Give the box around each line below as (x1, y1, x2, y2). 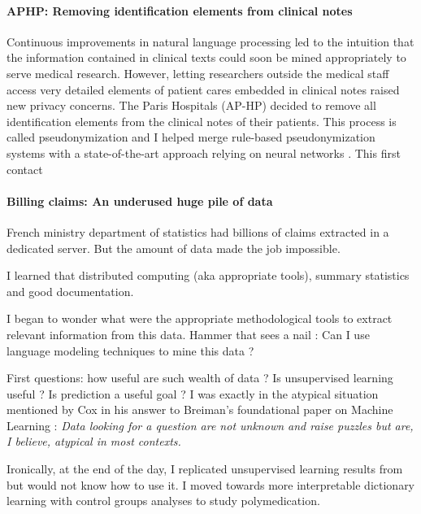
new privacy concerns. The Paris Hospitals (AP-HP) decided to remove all (7, 97, 376, 114)
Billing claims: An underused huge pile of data (7, 192, 273, 209)
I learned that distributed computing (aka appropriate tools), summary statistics (7, 267, 410, 284)
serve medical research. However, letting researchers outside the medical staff (7, 64, 389, 81)
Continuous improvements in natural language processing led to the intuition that (7, 33, 414, 50)
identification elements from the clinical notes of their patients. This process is (7, 112, 397, 129)
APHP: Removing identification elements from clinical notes (7, 2, 353, 19)
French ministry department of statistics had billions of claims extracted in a (7, 223, 389, 240)
